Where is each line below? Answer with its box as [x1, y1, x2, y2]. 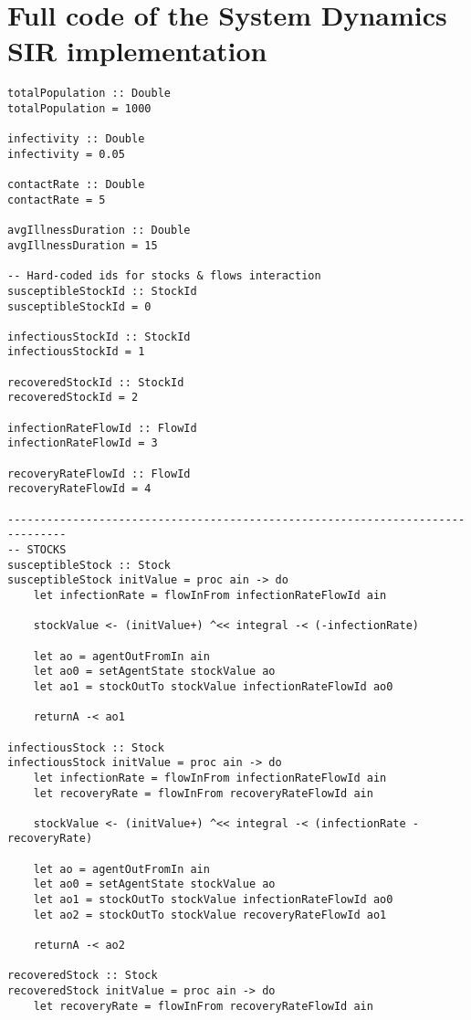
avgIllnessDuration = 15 [7, 238, 158, 252]
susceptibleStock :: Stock [7, 558, 171, 572]
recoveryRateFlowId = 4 [7, 482, 152, 496]
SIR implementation [7, 32, 267, 69]
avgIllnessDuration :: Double [7, 224, 191, 237]
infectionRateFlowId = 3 [7, 436, 158, 450]
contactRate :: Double [7, 178, 145, 192]
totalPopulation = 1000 [7, 101, 152, 115]
